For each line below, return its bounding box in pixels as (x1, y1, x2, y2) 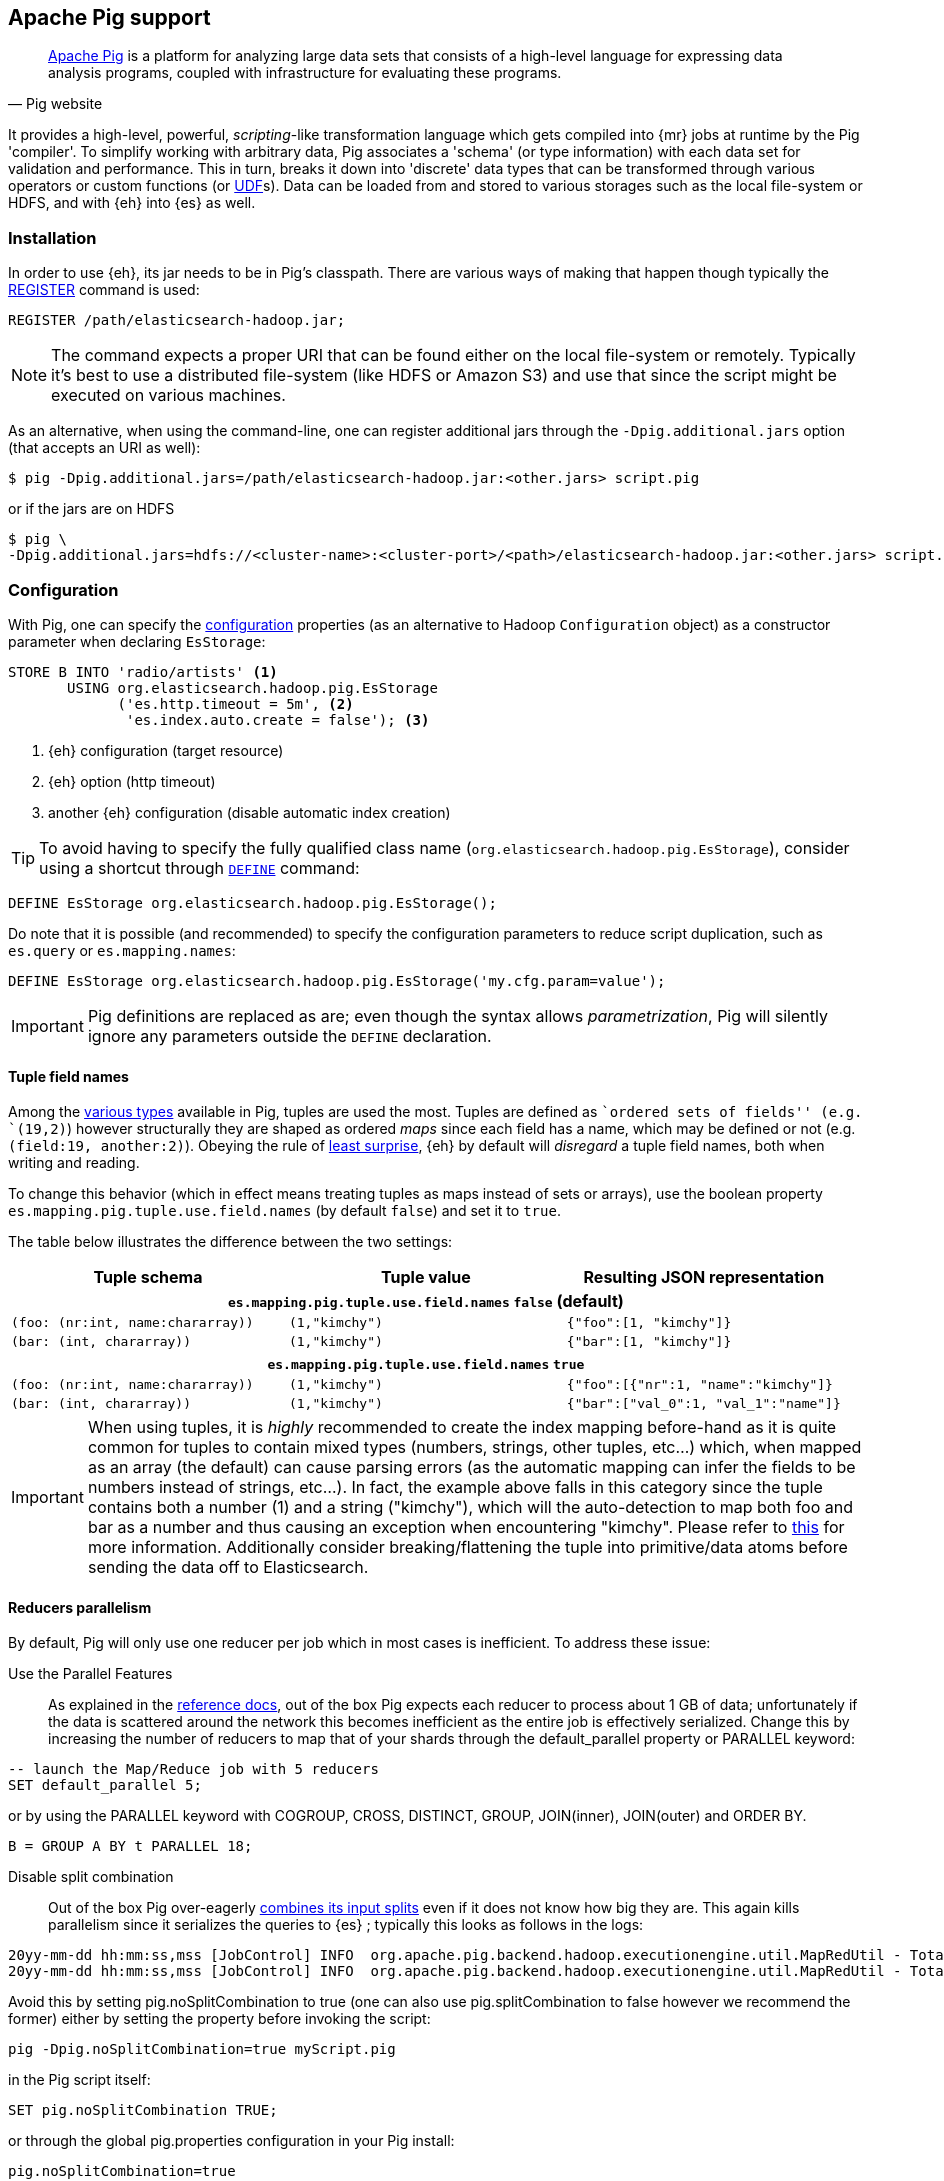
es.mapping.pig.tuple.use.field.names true (267, 1357, 585, 1373)
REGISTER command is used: (8, 281, 200, 299)
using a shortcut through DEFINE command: (39, 857, 360, 878)
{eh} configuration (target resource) (48, 741, 284, 759)
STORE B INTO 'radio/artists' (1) (8, 663, 278, 680)
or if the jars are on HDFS (8, 500, 175, 518)
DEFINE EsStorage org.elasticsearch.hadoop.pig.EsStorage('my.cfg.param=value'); (8, 972, 666, 989)
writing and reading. (8, 1154, 140, 1172)
